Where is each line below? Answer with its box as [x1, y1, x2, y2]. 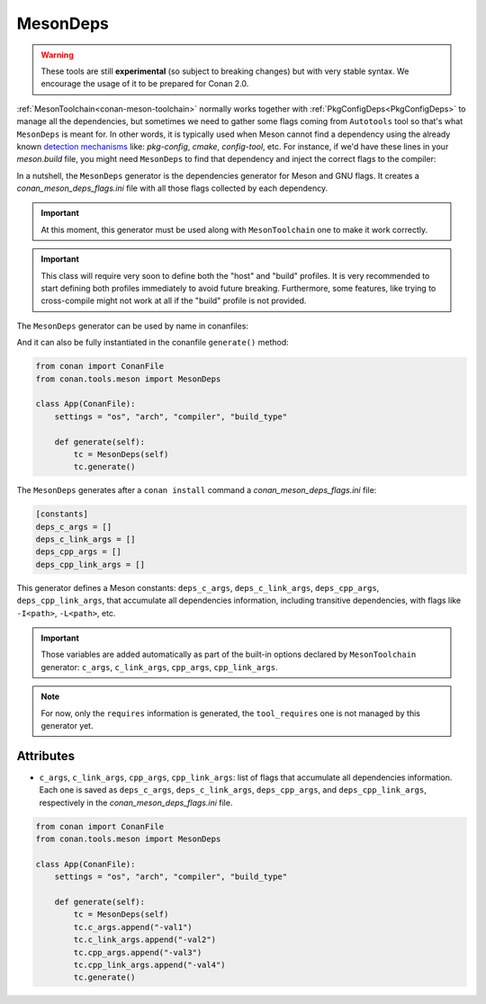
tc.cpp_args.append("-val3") [73, 947, 202, 957]
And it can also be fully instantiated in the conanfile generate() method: [16, 337, 290, 348]
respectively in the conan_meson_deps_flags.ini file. [39, 797, 233, 808]
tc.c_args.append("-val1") [73, 922, 193, 932]
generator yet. [40, 720, 94, 731]
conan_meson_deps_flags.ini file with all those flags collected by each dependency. [16, 183, 328, 193]
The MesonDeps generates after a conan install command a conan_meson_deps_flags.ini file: [16, 485, 377, 496]
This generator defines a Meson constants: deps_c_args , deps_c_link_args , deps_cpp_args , [16, 582, 380, 593]
